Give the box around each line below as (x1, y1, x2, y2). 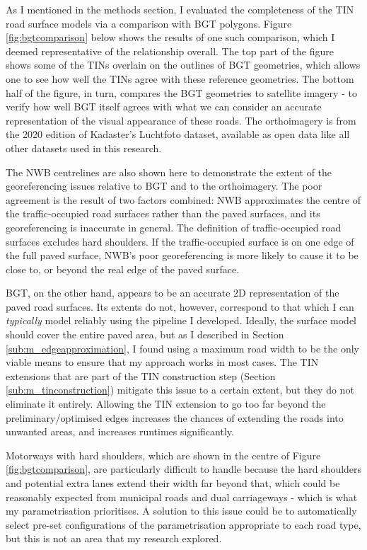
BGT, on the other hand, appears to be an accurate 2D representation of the (6, 285, 339, 300)
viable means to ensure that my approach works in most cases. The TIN (6, 355, 319, 369)
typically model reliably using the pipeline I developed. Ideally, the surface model (6, 313, 356, 328)
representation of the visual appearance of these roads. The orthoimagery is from (6, 113, 356, 127)
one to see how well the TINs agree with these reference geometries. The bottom (6, 71, 354, 86)
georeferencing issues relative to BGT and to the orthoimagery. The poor (6, 178, 322, 193)
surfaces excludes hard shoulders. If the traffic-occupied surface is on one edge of (6, 234, 354, 248)
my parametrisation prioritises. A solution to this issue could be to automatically (6, 503, 357, 518)
